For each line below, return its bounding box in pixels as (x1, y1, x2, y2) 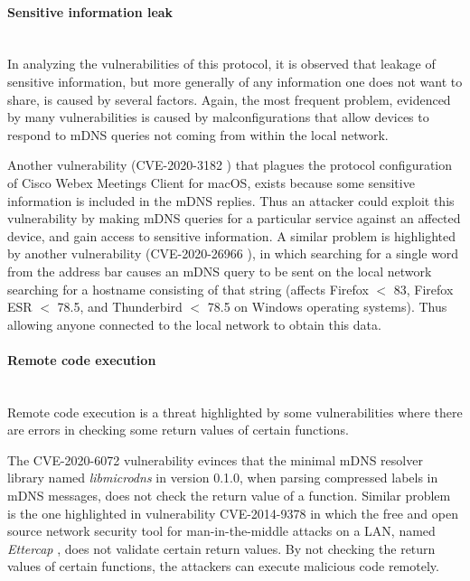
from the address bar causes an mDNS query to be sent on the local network (7, 261, 432, 280)
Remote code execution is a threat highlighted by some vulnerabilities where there (7, 402, 463, 421)
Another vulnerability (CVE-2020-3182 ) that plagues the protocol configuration (7, 155, 453, 174)
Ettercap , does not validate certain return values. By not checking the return (7, 539, 436, 558)
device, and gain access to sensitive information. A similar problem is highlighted (7, 226, 456, 245)
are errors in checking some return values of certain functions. (7, 420, 349, 439)
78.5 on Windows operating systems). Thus (207, 297, 447, 316)
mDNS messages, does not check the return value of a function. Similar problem (7, 486, 451, 505)
